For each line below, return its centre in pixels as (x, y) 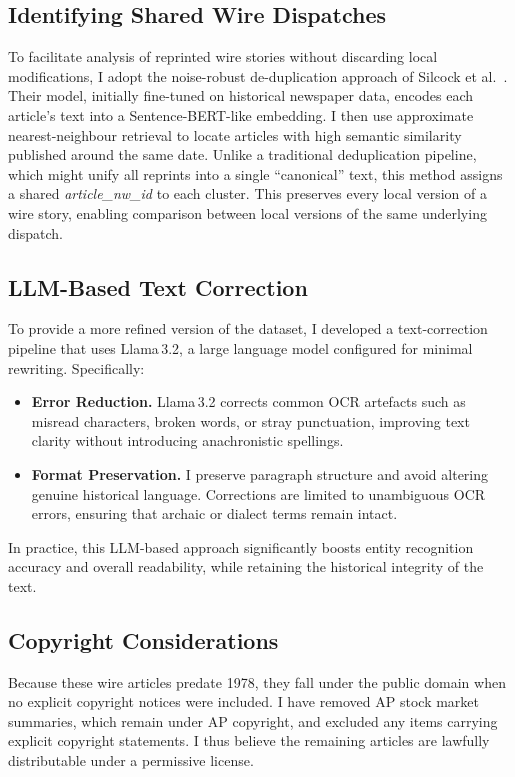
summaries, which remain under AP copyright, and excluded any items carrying (253, 720)
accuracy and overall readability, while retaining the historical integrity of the (246, 566)
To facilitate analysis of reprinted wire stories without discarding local (223, 56)
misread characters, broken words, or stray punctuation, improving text (250, 420)
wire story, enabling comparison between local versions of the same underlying (247, 212)
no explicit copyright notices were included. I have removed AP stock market (244, 701)
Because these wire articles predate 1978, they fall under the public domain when (257, 681)
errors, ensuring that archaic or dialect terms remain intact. (214, 513)
